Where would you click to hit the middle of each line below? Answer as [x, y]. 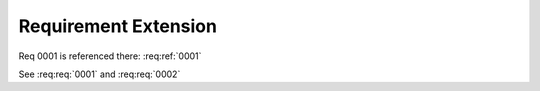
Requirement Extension [117, 26]
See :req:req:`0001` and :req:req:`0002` [99, 74]
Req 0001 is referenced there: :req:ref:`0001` [110, 56]
